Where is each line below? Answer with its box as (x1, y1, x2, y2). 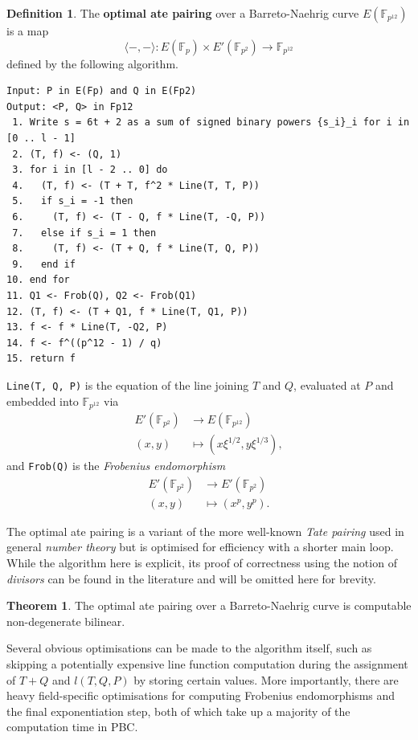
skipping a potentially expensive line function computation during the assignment (6, 655, 408, 672)
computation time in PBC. (6, 718, 138, 735)
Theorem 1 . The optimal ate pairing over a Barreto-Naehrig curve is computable (6, 597, 412, 614)
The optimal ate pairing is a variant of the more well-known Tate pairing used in (6, 522, 404, 539)
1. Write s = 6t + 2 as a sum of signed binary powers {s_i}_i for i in (12, 117, 410, 129)
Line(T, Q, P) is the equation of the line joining (6, 376, 249, 393)
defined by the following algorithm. (6, 55, 178, 72)
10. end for (6, 274, 70, 286)
